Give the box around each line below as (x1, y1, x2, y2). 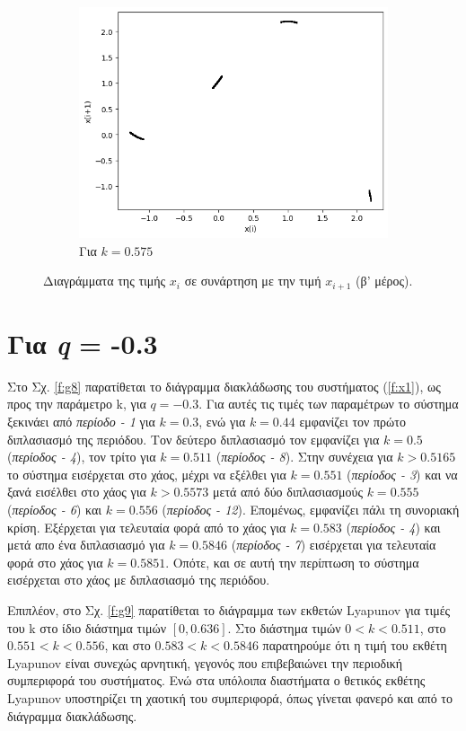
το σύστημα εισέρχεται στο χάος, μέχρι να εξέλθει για (7, 464, 286, 483)
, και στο (104, 636, 151, 655)
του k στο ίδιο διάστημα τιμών (7, 618, 167, 637)
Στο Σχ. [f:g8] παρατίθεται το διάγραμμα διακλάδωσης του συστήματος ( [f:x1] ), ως (7, 376, 441, 395)
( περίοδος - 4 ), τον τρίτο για (7, 447, 156, 466)
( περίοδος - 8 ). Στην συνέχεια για (215, 447, 393, 466)
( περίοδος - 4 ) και (346, 517, 441, 536)
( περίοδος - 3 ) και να (347, 464, 458, 483)
